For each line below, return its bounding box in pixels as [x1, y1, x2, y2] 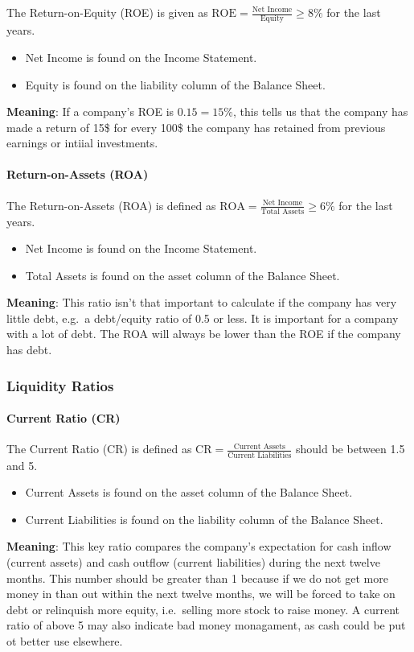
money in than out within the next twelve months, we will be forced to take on [6, 585, 396, 602]
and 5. [6, 456, 38, 473]
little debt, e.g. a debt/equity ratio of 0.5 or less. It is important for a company [6, 309, 399, 326]
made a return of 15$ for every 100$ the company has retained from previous [6, 118, 386, 135]
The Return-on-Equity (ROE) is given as [6, 4, 208, 20]
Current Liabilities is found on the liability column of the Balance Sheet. [25, 510, 383, 527]
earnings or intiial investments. [6, 134, 158, 151]
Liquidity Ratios [6, 375, 114, 395]
